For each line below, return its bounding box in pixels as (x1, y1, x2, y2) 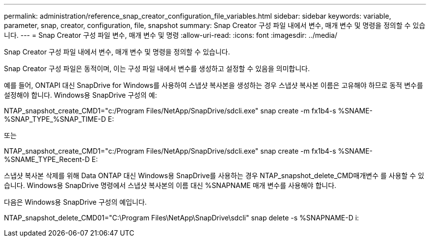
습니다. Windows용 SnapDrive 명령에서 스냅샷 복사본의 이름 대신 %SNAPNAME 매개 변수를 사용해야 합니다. (4, 181, 337, 189)
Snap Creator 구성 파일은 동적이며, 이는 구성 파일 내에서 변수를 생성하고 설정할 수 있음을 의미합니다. (4, 64, 310, 73)
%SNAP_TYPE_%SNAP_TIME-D (4, 115, 106, 123)
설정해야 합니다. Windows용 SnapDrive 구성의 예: (4, 91, 157, 99)
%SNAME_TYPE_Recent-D (4, 155, 90, 163)
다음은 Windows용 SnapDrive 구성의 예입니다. (4, 198, 147, 206)
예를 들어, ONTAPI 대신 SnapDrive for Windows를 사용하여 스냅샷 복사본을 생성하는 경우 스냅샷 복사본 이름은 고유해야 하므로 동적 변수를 (4, 81, 423, 89)
